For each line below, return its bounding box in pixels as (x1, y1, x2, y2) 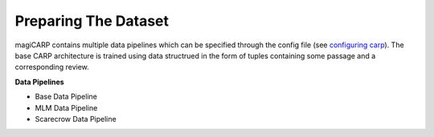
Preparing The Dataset (14, 12, 169, 30)
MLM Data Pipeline (35, 103, 98, 112)
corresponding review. (14, 62, 90, 72)
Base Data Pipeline (35, 92, 98, 102)
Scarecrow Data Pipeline (35, 114, 117, 123)
